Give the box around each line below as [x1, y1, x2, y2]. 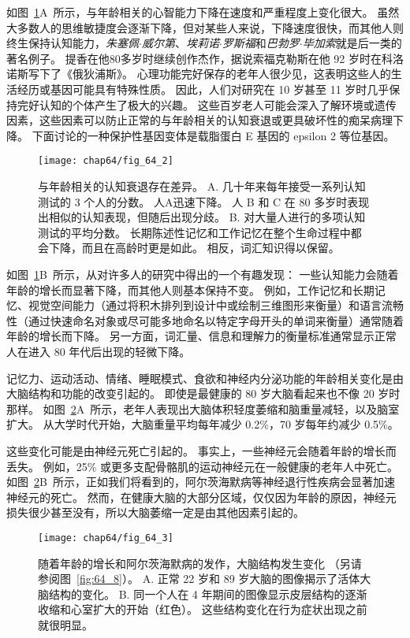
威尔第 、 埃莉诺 [141, 35, 219, 51]
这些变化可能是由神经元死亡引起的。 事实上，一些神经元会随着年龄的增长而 [6, 442, 397, 458]
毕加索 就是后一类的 [302, 35, 402, 51]
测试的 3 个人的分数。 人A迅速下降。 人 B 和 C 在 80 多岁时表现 [38, 193, 370, 210]
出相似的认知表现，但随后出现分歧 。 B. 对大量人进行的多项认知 [38, 209, 366, 225]
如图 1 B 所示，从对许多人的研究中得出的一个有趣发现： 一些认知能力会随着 [6, 265, 399, 282]
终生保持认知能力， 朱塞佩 [6, 35, 139, 51]
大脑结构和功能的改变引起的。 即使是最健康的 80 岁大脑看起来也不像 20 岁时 [6, 385, 401, 402]
